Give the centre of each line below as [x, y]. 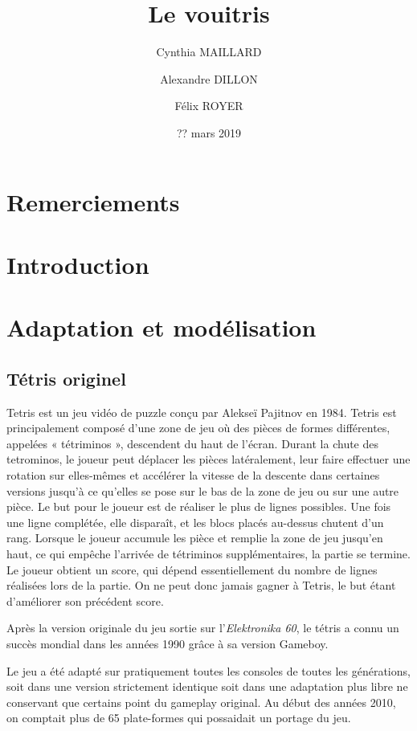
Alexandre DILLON [209, 78]
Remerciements [93, 201]
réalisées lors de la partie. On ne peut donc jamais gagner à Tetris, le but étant [201, 585]
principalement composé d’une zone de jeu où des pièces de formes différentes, [198, 428]
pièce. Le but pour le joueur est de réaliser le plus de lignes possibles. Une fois [199, 506]
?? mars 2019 [209, 132]
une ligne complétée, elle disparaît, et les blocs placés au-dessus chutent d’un [195, 522]
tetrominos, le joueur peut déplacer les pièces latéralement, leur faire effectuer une [208, 459]
